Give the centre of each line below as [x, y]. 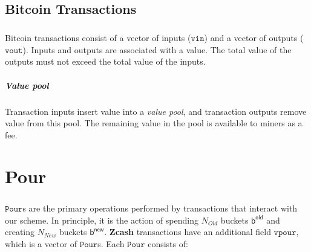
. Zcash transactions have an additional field [188, 232]
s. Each [111, 243]
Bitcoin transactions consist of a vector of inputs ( [98, 38]
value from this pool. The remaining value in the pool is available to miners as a [154, 123]
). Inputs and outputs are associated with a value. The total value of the [157, 49]
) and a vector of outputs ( [254, 38]
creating [20, 232]
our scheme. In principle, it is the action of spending [102, 220]
